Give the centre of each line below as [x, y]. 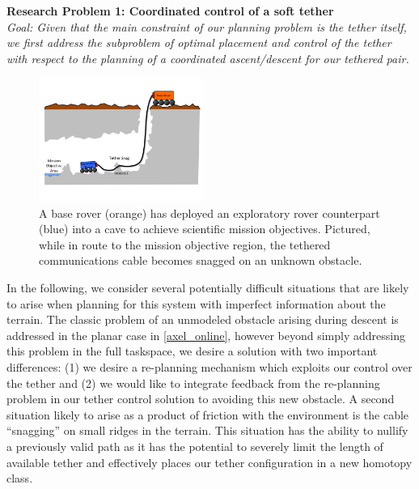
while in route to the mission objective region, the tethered [185, 244]
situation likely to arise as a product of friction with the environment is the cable [208, 414]
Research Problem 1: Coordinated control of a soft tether [170, 11]
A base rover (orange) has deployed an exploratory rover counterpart [209, 213]
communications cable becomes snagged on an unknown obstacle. [201, 260]
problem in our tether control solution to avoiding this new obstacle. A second [201, 399]
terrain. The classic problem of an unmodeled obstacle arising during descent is [203, 319]
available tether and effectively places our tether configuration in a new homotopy [209, 462]
